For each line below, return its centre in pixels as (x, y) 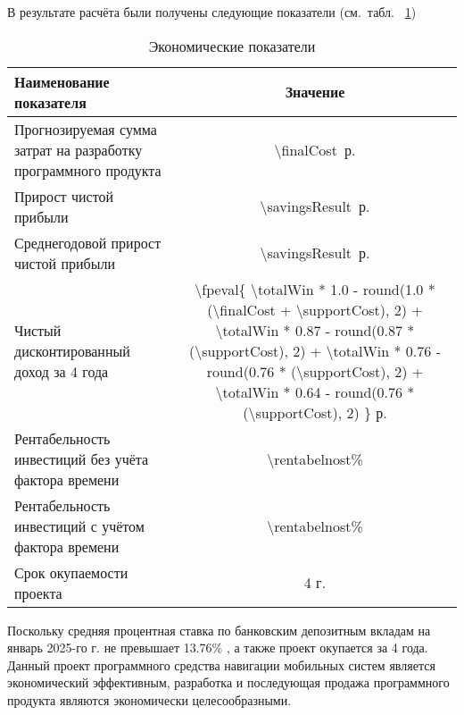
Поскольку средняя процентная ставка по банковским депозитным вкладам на (219, 630)
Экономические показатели (232, 46)
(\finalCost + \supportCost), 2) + (315, 309)
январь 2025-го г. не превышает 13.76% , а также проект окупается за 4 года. (218, 648)
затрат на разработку (79, 149)
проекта (38, 593)
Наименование (62, 81)
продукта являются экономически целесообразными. (149, 699)
